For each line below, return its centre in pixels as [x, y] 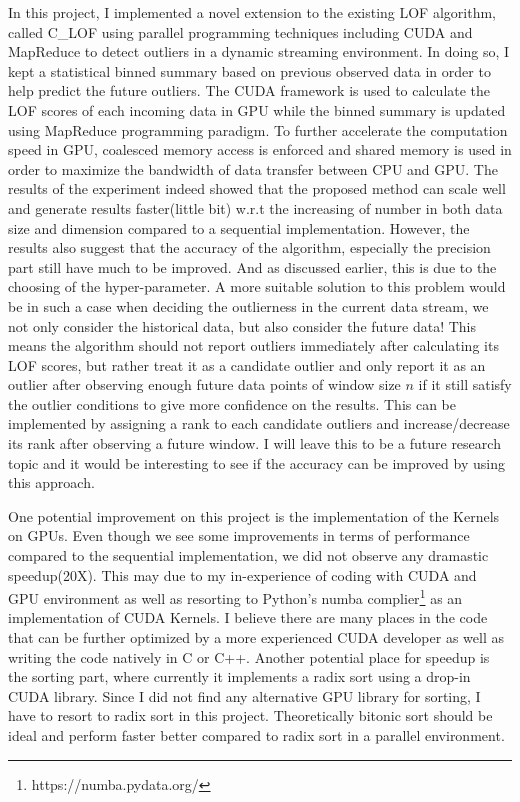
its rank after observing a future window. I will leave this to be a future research [254, 443]
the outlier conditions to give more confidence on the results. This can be [232, 403]
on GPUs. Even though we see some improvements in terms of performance [239, 535]
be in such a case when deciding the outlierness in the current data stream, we [248, 305]
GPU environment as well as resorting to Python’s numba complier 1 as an [235, 596]
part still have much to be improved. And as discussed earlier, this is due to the [252, 266]
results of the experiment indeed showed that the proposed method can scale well [257, 188]
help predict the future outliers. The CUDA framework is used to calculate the [249, 90]
